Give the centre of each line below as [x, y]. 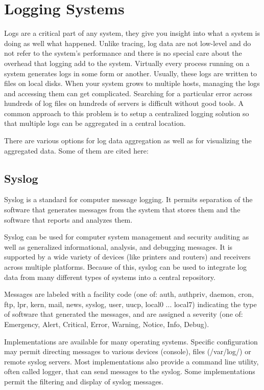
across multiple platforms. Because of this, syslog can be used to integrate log [125, 267]
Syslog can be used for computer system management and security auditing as [127, 237]
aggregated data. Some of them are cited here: [76, 150]
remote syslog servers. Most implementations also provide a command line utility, [131, 361]
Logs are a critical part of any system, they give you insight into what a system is [132, 33]
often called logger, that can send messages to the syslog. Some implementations [130, 371]
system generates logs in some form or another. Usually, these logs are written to [131, 73]
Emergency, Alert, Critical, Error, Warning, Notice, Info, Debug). [107, 324]
